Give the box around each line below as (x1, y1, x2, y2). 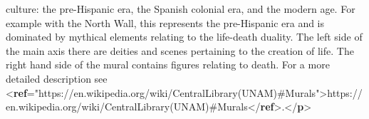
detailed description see (6, 71, 108, 86)
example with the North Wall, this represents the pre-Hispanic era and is (6, 15, 325, 30)
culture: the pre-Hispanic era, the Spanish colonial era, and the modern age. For (6, 1, 355, 16)
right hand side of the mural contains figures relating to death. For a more (6, 57, 330, 72)
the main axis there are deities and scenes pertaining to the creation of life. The (6, 43, 354, 58)
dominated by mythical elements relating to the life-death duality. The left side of (6, 29, 363, 44)
